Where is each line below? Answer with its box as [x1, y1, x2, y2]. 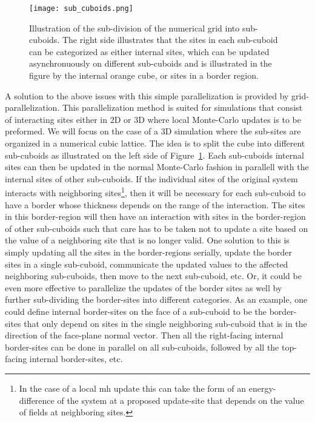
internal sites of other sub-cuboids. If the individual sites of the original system [5, 172, 298, 185]
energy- [248, 381, 276, 394]
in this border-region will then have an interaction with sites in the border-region [5, 210, 306, 223]
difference [19, 394, 55, 406]
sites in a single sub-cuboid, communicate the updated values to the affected [5, 257, 288, 270]
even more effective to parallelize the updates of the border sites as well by [5, 281, 282, 294]
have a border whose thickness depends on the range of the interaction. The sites [5, 198, 305, 211]
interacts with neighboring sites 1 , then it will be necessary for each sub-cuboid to [5, 185, 306, 199]
